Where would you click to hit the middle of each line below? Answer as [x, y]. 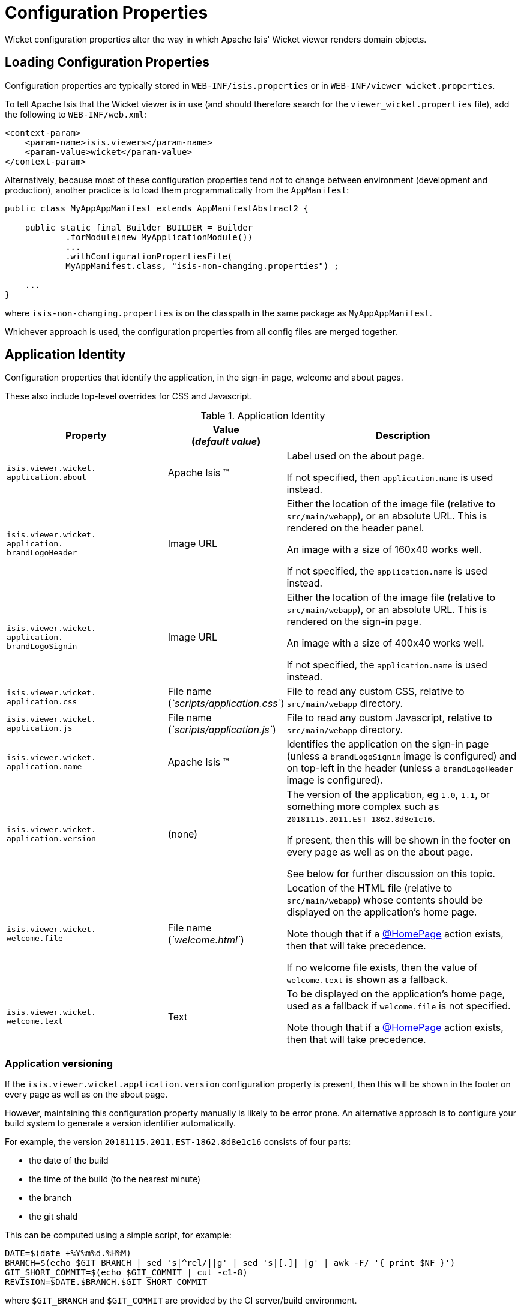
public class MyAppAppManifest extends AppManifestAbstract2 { [157, 208]
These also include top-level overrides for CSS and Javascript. [129, 396]
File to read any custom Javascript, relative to [389, 718]
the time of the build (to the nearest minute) [115, 1179]
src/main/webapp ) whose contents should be [384, 900]
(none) [183, 834]
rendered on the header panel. [355, 528]
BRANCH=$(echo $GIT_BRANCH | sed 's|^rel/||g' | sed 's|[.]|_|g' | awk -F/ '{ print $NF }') [230, 1263]
